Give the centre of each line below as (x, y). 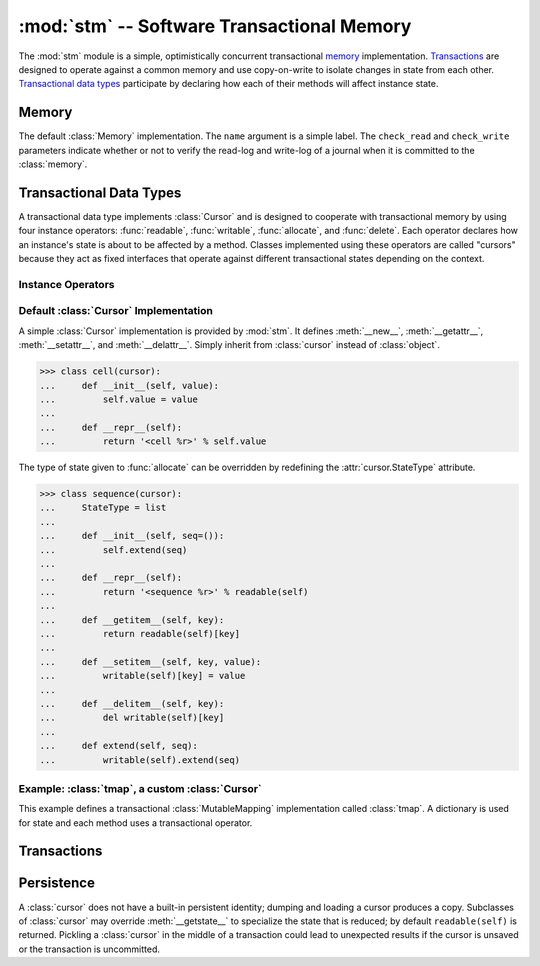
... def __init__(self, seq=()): (132, 536)
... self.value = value (119, 399)
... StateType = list (103, 508)
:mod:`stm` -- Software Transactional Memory (215, 26)
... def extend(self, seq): (119, 746)
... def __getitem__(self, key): (132, 619)
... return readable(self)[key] (139, 633)
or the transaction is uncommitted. (89, 949)
